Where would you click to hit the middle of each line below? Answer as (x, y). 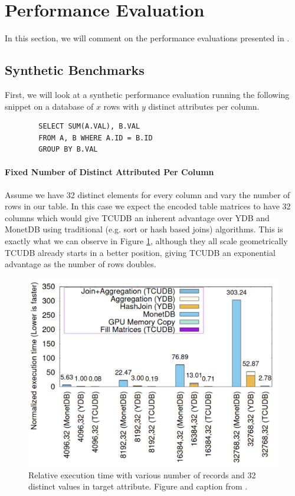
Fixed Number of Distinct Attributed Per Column (109, 172)
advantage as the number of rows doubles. (81, 264)
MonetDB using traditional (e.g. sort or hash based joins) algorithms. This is (144, 229)
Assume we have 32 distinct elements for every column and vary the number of (147, 194)
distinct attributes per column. (204, 106)
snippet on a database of (49, 106)
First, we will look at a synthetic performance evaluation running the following (147, 94)
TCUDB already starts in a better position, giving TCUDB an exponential (140, 252)
